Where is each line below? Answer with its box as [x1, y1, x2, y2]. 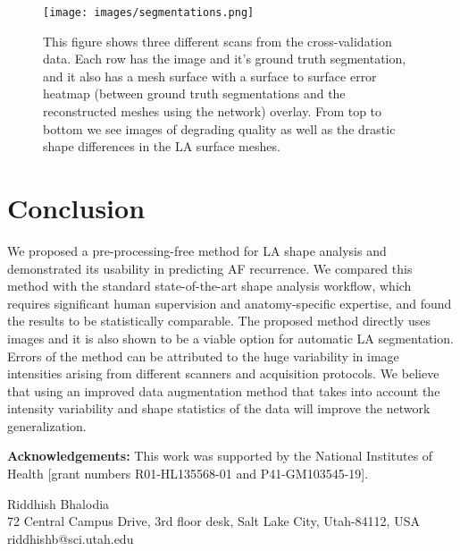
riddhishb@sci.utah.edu [7, 529, 134, 547]
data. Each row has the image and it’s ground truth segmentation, [43, 49, 406, 68]
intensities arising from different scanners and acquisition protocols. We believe [7, 364, 439, 383]
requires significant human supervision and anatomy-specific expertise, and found [7, 293, 452, 312]
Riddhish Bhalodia [7, 494, 110, 513]
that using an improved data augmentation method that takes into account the [7, 381, 440, 400]
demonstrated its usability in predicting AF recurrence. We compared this [7, 259, 413, 277]
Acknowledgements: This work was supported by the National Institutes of [7, 446, 433, 465]
